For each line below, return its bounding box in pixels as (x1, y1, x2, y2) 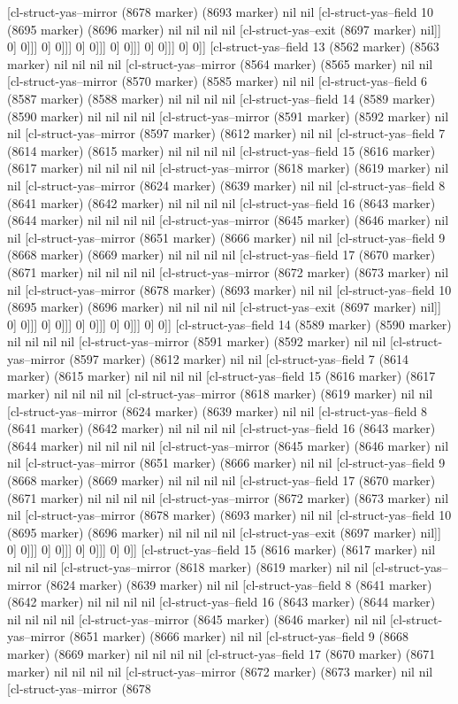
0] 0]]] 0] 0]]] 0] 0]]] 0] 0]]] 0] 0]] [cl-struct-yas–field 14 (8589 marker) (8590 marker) (7, 314, 452, 333)
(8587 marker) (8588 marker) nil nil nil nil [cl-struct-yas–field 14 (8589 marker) (7, 89, 436, 107)
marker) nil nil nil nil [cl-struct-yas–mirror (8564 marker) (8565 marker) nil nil (7, 54, 433, 73)
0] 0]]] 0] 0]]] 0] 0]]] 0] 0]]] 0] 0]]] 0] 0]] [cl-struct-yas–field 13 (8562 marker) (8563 (7, 37, 439, 56)
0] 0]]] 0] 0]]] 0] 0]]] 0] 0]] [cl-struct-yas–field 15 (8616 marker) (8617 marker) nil (7, 540, 436, 559)
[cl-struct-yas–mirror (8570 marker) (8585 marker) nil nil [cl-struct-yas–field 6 (7, 72, 428, 90)
